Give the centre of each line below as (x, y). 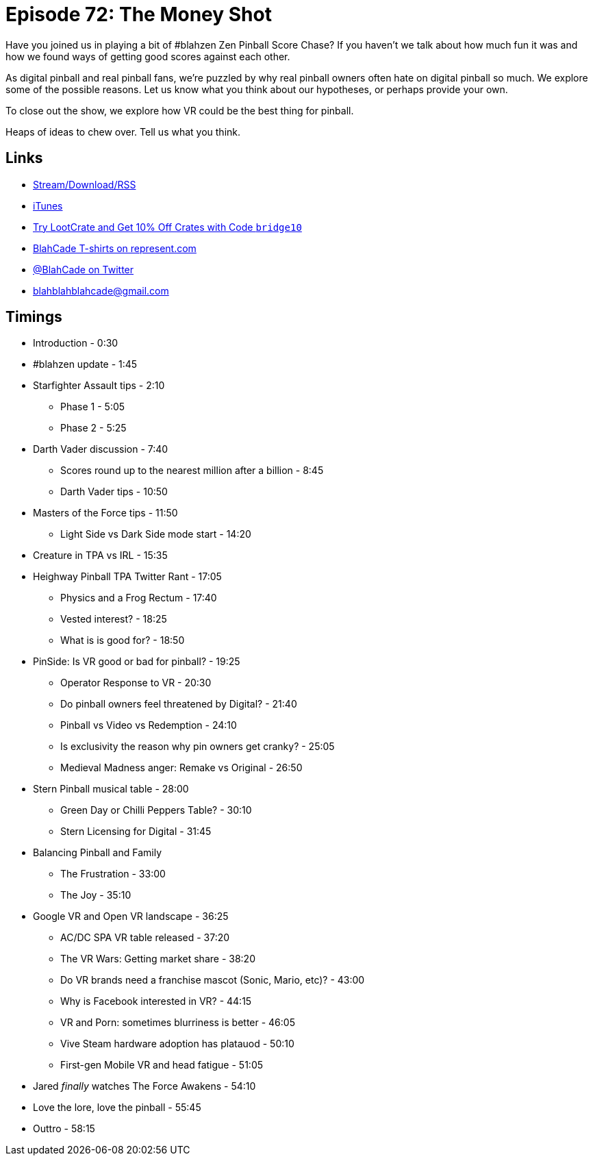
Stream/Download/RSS (85, 184)
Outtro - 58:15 (64, 1129)
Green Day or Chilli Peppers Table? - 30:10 (156, 810)
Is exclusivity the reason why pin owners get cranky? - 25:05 (198, 747)
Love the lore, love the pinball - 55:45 (117, 1108)
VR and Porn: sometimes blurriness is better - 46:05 (178, 1023)
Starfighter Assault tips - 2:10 (99, 386)
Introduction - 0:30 (76, 343)
